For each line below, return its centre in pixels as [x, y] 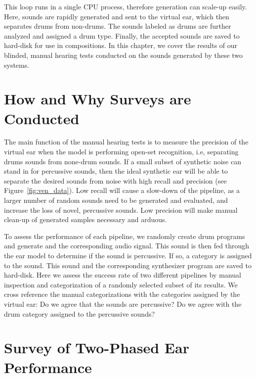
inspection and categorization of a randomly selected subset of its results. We [121, 284]
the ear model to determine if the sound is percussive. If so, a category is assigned [128, 255]
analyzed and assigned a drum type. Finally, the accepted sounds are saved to [122, 35]
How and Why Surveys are [98, 99]
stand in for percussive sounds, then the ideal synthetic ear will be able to [116, 171]
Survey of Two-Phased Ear [97, 348]
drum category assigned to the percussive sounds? [80, 313]
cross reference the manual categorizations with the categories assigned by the [122, 294]
